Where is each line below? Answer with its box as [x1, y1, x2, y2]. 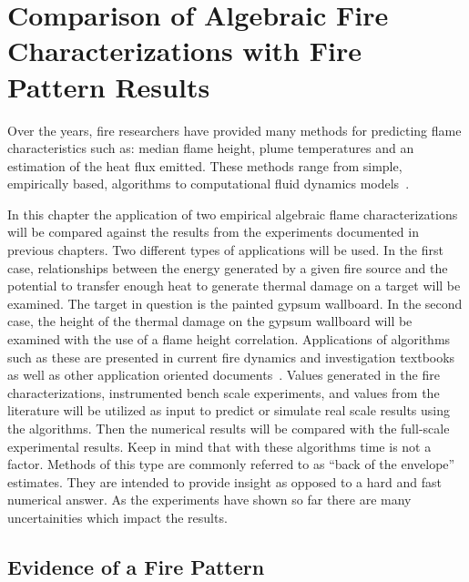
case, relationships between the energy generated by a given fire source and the [7, 258, 448, 277]
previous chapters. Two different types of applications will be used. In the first [7, 240, 444, 260]
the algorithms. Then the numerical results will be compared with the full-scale [7, 419, 450, 437]
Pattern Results [7, 67, 210, 105]
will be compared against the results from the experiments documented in [7, 222, 419, 241]
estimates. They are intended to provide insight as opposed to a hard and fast [7, 472, 442, 491]
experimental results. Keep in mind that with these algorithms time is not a [7, 436, 432, 455]
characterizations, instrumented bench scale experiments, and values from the [7, 383, 440, 402]
